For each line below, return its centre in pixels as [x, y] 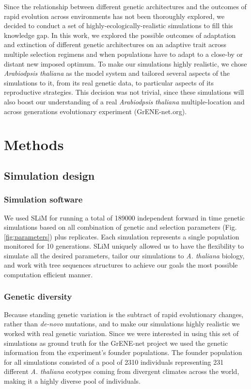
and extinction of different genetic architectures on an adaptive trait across [115, 44]
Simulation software [43, 199]
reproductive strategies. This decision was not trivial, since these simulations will [124, 92]
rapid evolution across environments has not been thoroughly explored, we [114, 16]
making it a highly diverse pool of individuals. [72, 381]
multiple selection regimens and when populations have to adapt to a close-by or [124, 54]
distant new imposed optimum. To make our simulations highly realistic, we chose [125, 63]
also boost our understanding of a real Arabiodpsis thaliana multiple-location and [124, 101]
